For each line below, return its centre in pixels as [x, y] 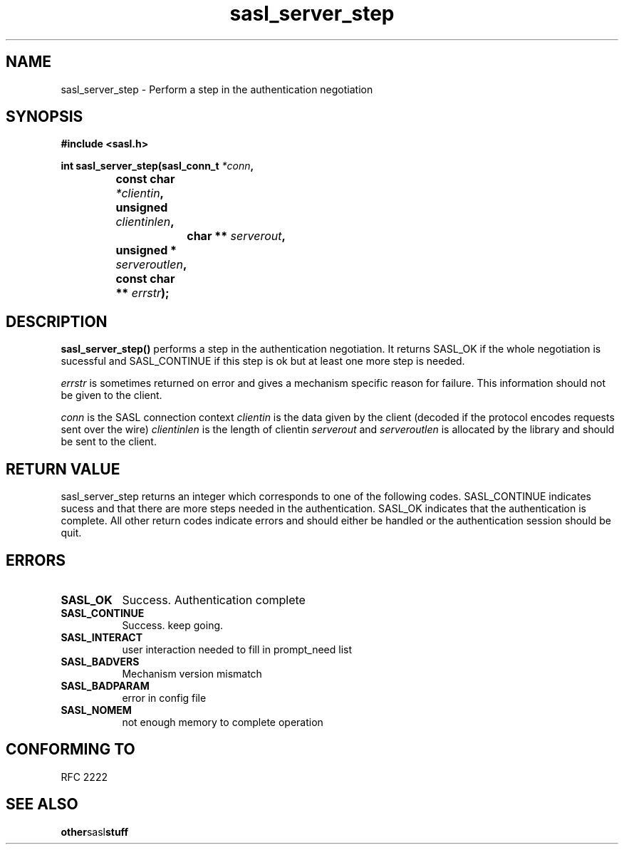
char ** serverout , [236, 236]
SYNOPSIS [45, 117]
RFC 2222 [84, 777]
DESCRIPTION [57, 321]
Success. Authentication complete [214, 600]
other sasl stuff [95, 831]
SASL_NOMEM [96, 710]
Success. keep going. [173, 625]
